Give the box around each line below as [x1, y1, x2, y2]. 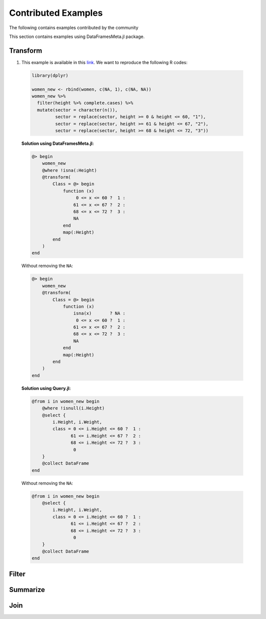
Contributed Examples [9, 7, 103, 18]
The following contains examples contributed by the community [9, 25, 139, 31]
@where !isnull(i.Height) [42, 406, 105, 411]
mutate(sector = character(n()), [37, 107, 118, 113]
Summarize [9, 585, 45, 594]
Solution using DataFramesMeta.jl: [21, 140, 94, 146]
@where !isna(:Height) [42, 168, 97, 173]
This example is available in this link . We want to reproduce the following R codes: [21, 59, 188, 65]
